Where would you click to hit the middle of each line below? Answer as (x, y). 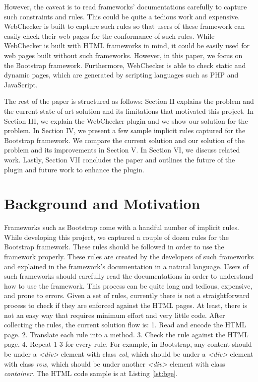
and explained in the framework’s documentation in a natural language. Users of (126, 266)
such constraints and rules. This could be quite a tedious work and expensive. (122, 16)
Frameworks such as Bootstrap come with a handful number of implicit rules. (122, 227)
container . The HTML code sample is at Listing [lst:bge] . (91, 373)
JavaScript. (21, 84)
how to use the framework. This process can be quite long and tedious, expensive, (128, 285)
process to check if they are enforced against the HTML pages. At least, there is (126, 305)
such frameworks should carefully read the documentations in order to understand (129, 276)
